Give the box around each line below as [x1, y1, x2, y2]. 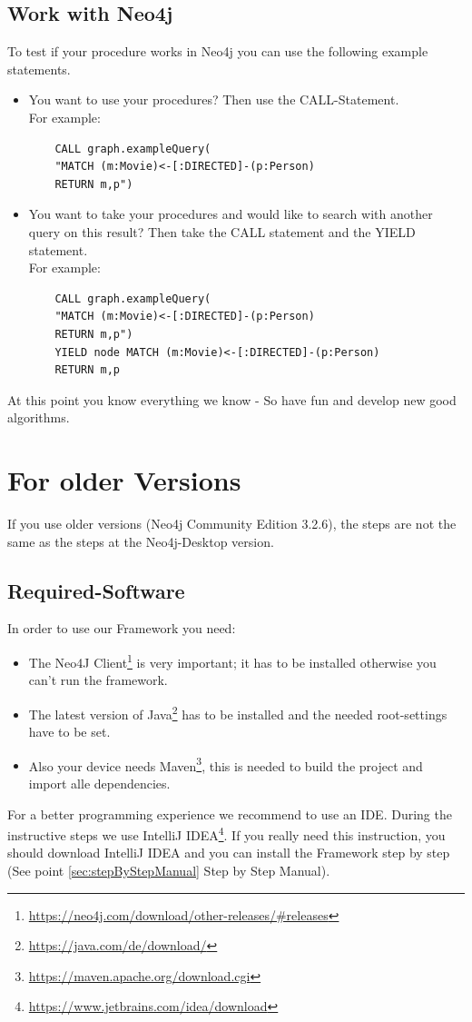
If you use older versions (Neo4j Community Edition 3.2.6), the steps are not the [7, 514, 457, 533]
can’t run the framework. [28, 670, 168, 690]
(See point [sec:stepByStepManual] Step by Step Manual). [7, 860, 330, 879]
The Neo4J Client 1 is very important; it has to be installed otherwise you [28, 650, 437, 671]
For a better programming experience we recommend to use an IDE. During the [7, 804, 452, 823]
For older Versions [7, 461, 241, 499]
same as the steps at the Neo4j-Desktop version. [7, 531, 274, 551]
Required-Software [7, 576, 185, 604]
